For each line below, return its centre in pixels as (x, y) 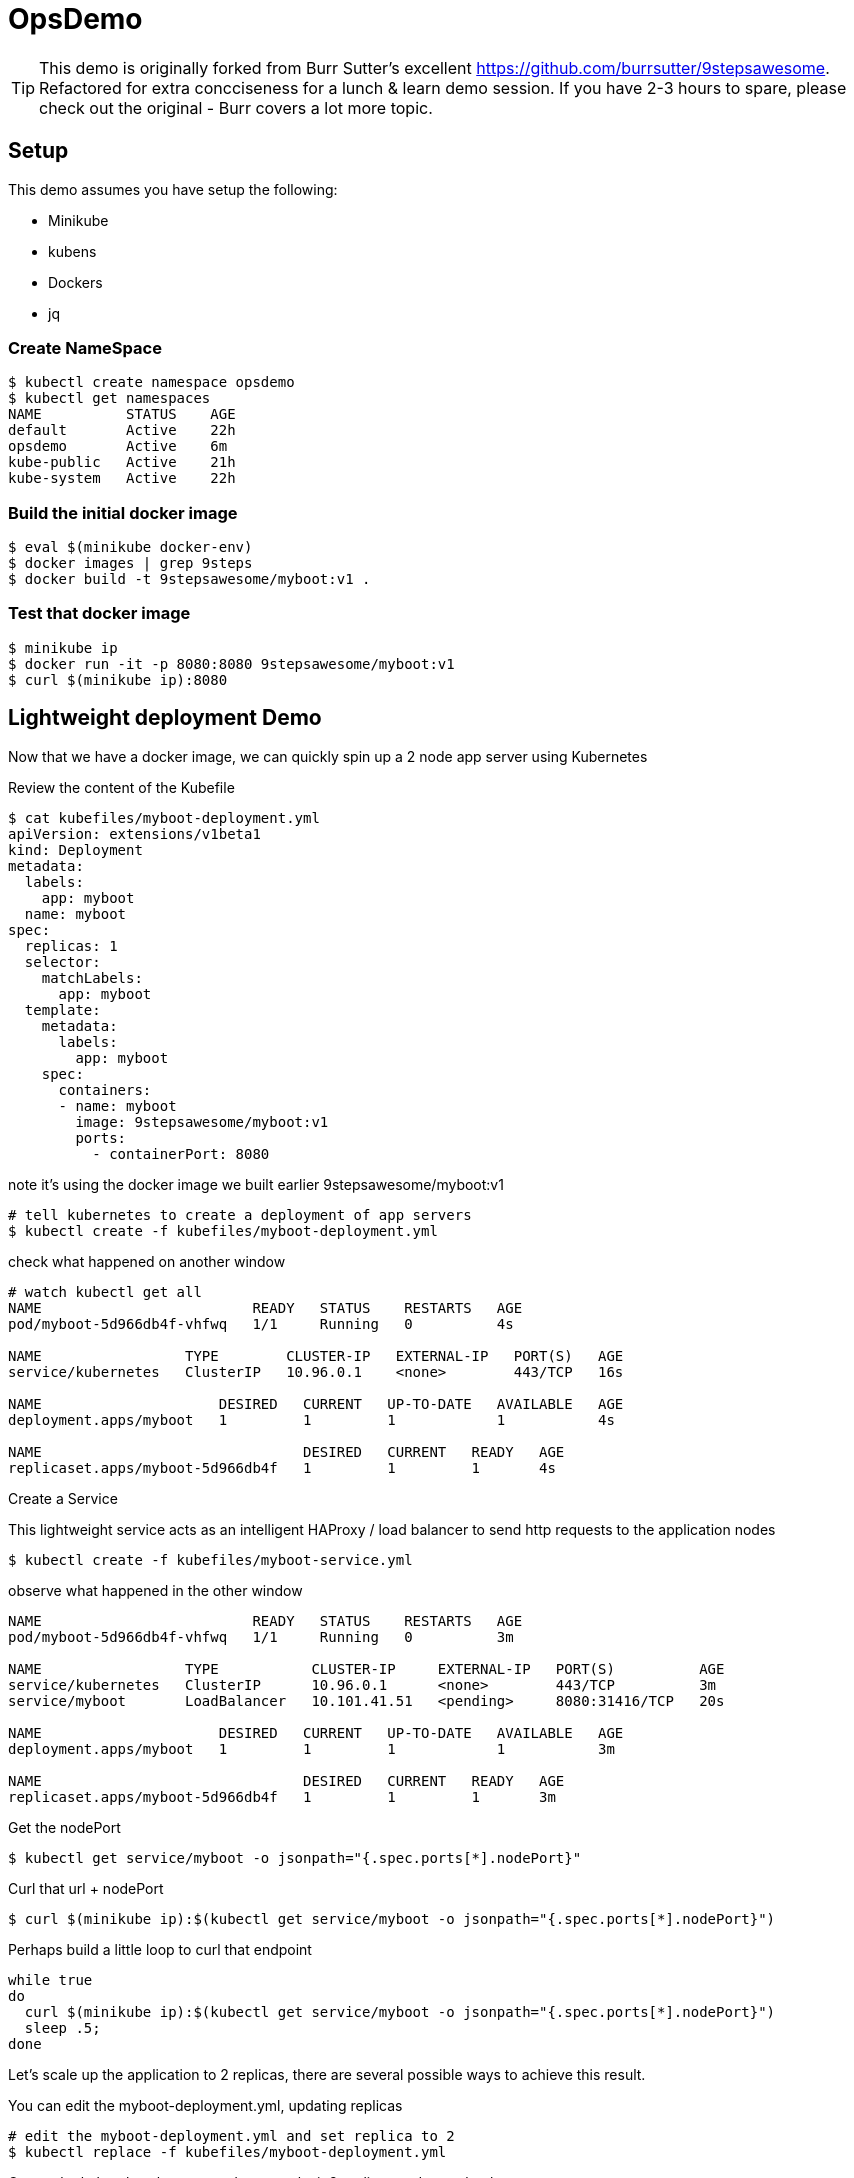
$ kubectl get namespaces (109, 398)
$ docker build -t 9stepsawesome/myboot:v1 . (189, 579)
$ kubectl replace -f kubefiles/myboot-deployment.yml (227, 2151)
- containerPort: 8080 (181, 1153)
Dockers (75, 282)
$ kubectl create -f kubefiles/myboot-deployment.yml (223, 1230)
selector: (62, 961)
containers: (105, 1089)
